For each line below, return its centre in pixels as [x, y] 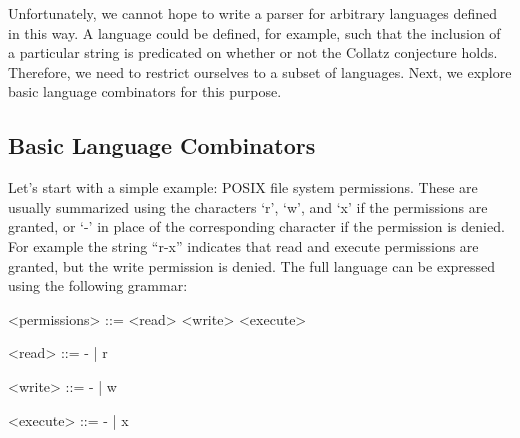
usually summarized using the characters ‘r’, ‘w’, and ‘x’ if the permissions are [248, 206]
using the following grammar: [98, 285]
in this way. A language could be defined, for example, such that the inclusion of [254, 32]
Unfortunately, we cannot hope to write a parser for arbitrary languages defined [252, 13]
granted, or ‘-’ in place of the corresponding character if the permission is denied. [256, 226]
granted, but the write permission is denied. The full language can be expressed [252, 265]
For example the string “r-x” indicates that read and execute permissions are [243, 245]
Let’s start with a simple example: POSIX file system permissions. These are [243, 187]
